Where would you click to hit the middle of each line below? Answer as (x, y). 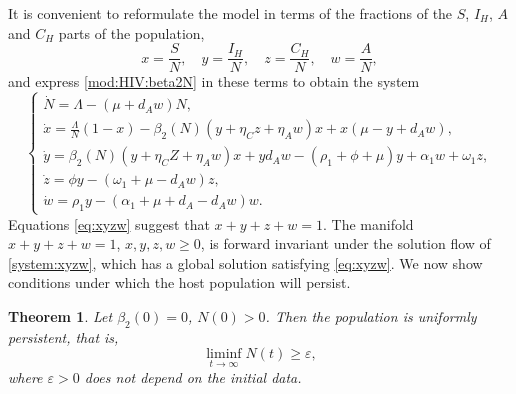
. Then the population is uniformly (371, 315)
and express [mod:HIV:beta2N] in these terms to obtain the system (214, 81)
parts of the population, (131, 32)
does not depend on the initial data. (193, 376)
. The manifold (368, 223)
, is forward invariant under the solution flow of (345, 243)
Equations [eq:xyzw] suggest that (109, 223)
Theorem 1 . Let (60, 315)
